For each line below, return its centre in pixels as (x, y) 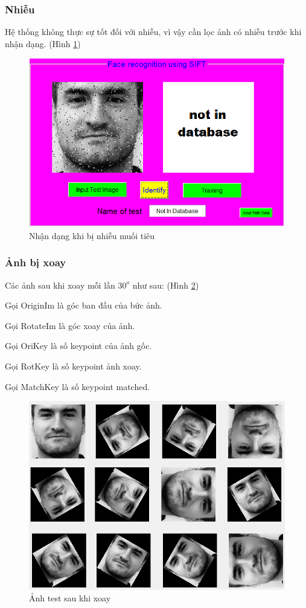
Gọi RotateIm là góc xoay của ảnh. (70, 325)
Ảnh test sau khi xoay (70, 598)
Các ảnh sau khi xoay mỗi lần (60, 285)
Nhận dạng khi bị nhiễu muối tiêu (92, 235)
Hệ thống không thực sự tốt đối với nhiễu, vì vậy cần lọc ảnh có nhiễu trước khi (153, 32)
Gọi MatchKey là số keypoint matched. (78, 386)
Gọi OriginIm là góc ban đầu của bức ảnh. (84, 305)
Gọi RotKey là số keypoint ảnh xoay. (73, 366)
